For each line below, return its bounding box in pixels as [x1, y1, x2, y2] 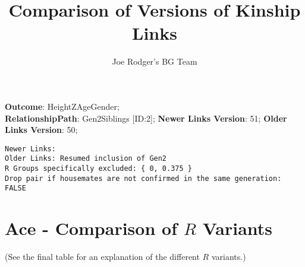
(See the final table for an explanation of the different [5, 250, 200, 263]
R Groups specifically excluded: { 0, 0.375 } [5, 164, 192, 173]
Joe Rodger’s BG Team [112, 55, 197, 68]
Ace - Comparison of [5, 216, 177, 240]
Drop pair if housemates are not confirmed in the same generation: [5, 174, 282, 183]
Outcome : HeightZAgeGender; [5, 100, 120, 112]
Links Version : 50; [5, 123, 78, 136]
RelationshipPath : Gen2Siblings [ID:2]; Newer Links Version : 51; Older [5, 112, 287, 124]
